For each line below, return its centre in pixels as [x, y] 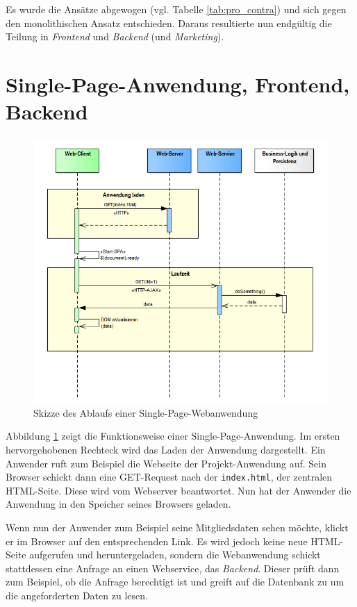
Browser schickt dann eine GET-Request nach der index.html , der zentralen [169, 477]
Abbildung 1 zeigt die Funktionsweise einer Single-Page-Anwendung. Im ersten [173, 436]
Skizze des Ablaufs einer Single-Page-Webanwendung [146, 412]
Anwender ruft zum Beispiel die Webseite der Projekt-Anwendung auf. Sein [166, 463]
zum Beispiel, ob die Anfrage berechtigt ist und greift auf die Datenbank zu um [175, 582]
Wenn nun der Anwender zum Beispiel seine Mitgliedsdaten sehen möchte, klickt [177, 527]
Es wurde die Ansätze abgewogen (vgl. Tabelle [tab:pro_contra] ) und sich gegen [176, 9]
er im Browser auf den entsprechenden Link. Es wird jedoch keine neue [157, 541]
